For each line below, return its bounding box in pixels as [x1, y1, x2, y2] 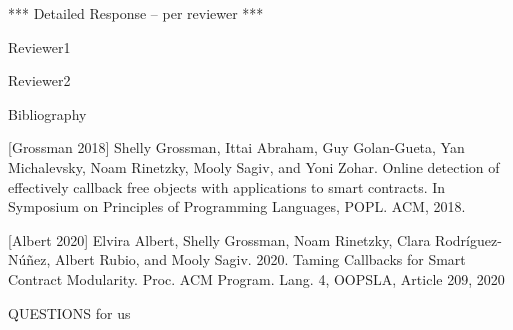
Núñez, [8, 249, 51, 270]
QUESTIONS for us [8, 302, 131, 323]
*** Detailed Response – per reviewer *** [8, 3, 264, 23]
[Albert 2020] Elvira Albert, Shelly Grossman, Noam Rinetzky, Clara [8, 229, 431, 250]
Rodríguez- [435, 229, 502, 250]
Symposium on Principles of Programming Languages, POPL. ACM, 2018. [8, 196, 466, 217]
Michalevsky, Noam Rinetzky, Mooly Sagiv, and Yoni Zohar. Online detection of [8, 156, 500, 177]
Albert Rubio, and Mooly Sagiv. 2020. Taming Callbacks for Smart [55, 249, 466, 270]
